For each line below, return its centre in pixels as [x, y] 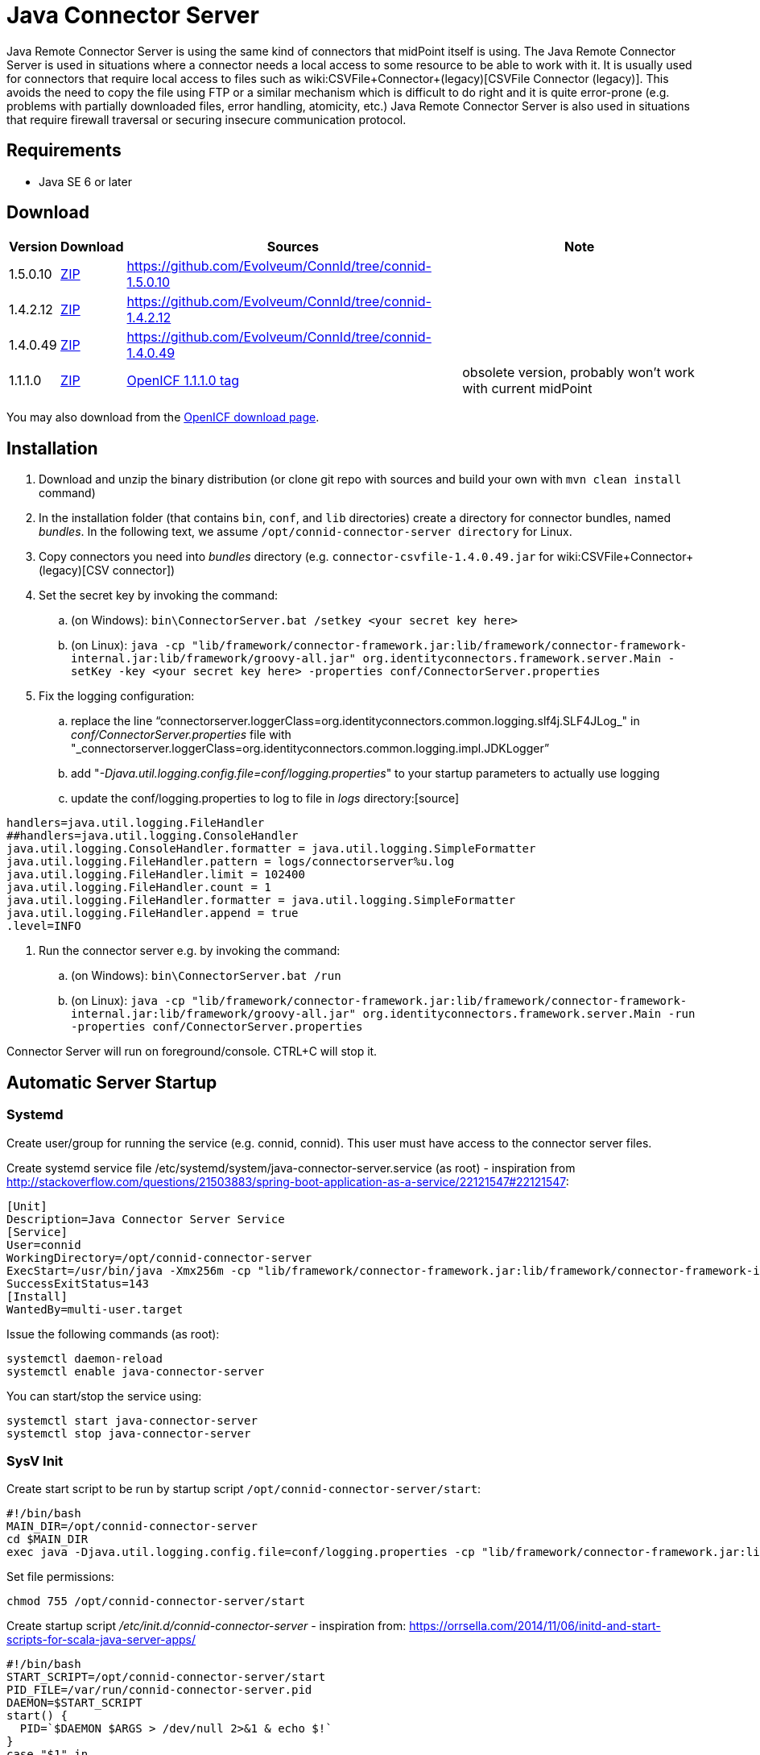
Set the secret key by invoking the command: [158, 595]
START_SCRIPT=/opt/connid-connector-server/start [166, 1677]
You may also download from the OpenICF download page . [163, 417]
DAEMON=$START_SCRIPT [74, 1703]
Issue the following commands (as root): [113, 1334]
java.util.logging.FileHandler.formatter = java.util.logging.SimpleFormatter [261, 900]
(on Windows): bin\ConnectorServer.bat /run [206, 976]
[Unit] [27, 1206]
